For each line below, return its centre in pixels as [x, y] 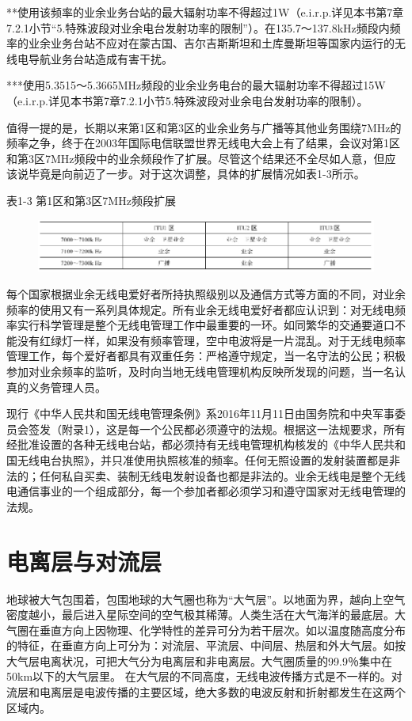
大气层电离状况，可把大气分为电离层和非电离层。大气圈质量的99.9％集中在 [199, 660]
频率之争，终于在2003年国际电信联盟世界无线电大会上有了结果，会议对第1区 [203, 143]
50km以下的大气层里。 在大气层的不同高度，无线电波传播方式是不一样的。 [199, 676]
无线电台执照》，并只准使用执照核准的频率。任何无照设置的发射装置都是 [203, 460]
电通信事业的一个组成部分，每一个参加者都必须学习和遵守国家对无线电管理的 [206, 491]
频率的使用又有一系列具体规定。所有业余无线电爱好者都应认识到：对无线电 [200, 309]
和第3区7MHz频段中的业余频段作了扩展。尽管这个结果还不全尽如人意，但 [196, 158]
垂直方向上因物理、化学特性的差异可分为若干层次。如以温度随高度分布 [222, 630]
